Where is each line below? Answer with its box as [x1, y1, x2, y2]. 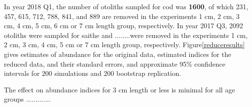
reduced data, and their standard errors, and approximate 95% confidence [4, 58, 226, 69]
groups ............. [4, 94, 51, 104]
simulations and [54, 68, 102, 78]
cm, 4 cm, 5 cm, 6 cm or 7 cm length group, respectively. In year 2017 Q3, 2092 [4, 20, 243, 31]
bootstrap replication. [116, 68, 182, 78]
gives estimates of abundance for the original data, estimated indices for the [4, 49, 231, 59]
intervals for [4, 68, 40, 78]
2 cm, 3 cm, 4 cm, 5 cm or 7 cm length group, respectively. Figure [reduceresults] [4, 39, 245, 50]
